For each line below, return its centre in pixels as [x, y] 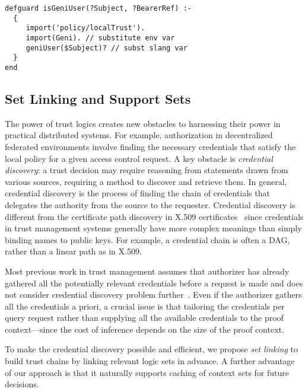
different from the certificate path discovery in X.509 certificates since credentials [154, 216]
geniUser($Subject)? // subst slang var [107, 48]
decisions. [22, 384]
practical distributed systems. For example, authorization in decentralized [139, 135]
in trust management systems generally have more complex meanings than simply [153, 228]
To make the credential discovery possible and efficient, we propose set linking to [151, 349]
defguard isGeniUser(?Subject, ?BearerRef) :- [98, 8]
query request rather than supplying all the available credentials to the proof [144, 318]
